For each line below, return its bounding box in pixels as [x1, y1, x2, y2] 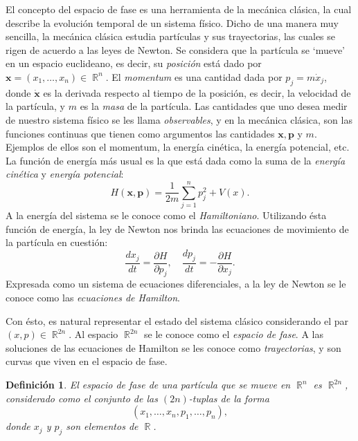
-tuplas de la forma [188, 391, 269, 405]
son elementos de [66, 419, 138, 433]
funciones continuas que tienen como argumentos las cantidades [6, 126, 275, 140]
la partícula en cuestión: [6, 235, 108, 250]
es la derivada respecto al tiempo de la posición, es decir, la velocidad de [43, 85, 351, 100]
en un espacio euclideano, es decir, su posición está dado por [6, 56, 262, 71]
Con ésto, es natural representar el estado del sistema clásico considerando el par [6, 313, 349, 328]
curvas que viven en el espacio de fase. [6, 354, 168, 368]
